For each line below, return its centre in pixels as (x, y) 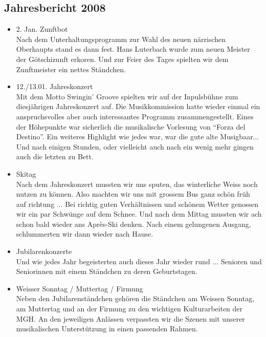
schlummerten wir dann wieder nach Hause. (85, 234)
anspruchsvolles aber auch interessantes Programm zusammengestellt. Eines (135, 116)
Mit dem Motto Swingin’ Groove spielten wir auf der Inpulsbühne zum (127, 96)
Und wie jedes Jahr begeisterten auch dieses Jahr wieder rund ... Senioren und (139, 261)
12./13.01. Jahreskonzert (54, 86)
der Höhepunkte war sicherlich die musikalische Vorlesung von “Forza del (131, 126)
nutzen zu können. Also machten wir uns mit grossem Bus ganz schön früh (133, 194)
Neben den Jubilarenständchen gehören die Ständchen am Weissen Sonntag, (135, 298)
